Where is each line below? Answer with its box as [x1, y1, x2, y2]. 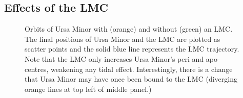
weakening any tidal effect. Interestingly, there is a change [51, 63, 233, 74]
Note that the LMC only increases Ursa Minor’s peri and [25, 53, 204, 64]
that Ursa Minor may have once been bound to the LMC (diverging [25, 73, 237, 84]
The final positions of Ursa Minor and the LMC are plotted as [25, 33, 220, 44]
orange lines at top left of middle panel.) [25, 83, 152, 94]
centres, [25, 63, 49, 74]
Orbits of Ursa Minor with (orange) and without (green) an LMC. [25, 23, 233, 34]
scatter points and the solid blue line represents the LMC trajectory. [25, 43, 239, 54]
